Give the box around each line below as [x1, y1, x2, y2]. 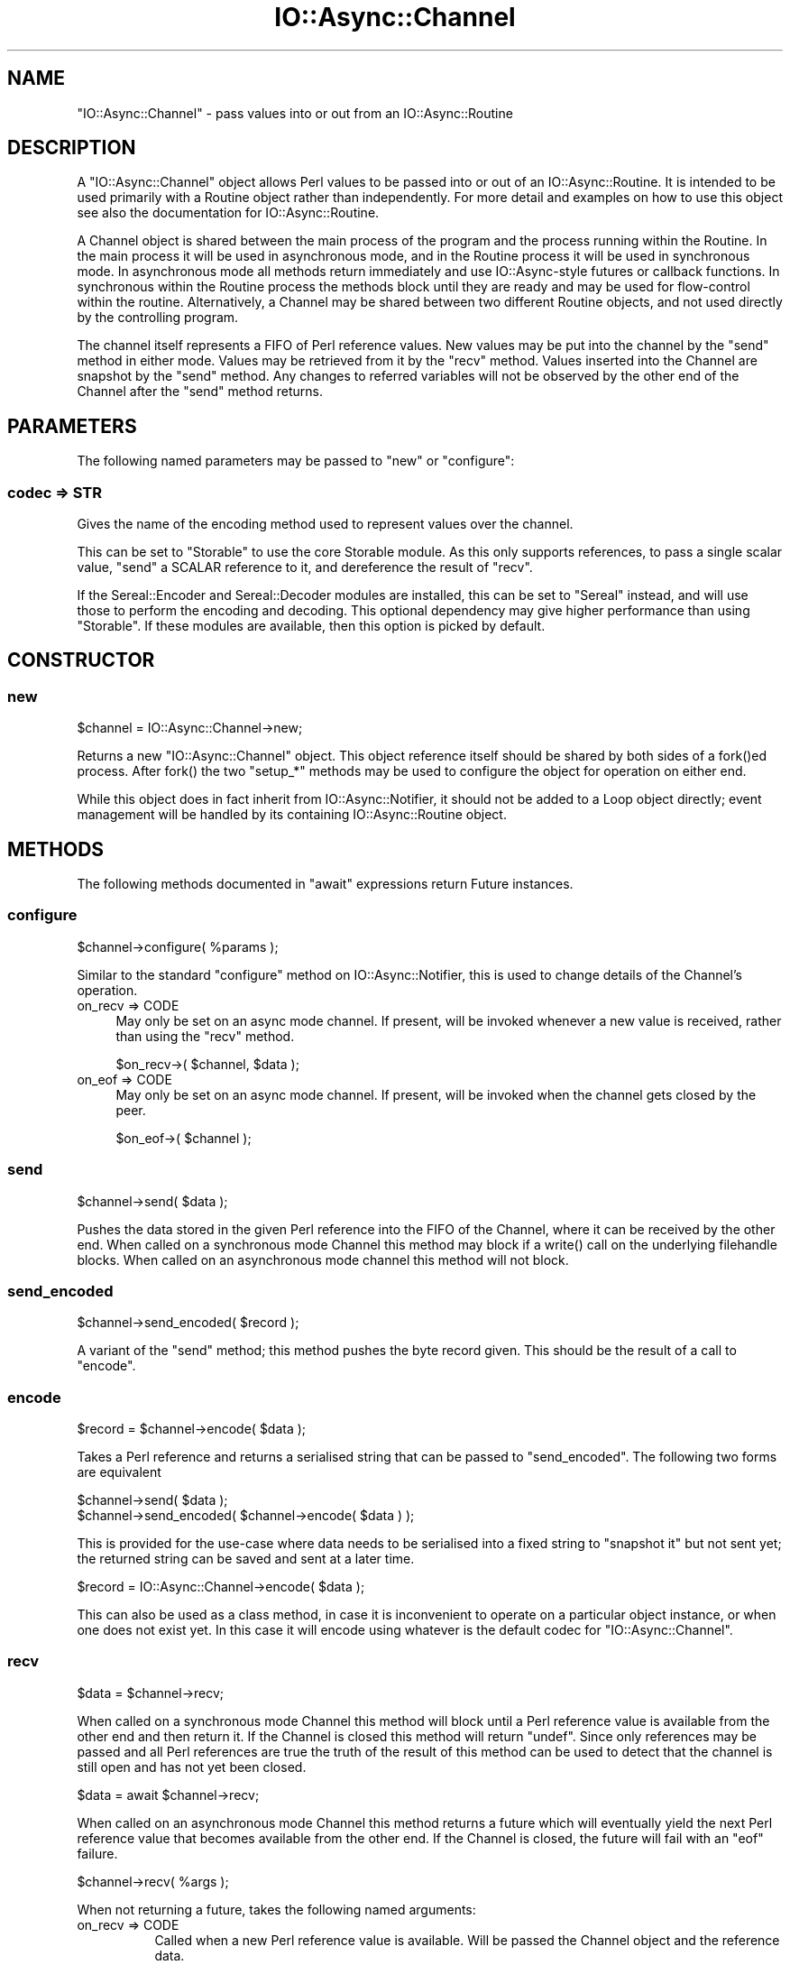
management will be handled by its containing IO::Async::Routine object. [77, 807, 507, 823]
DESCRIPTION [7, 136, 136, 160]
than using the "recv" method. [115, 1028, 295, 1044]
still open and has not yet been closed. [77, 1758, 307, 1775]
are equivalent [77, 1464, 161, 1481]
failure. [77, 1845, 118, 1861]
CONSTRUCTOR [7, 649, 155, 672]
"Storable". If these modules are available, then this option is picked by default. [77, 618, 546, 634]
